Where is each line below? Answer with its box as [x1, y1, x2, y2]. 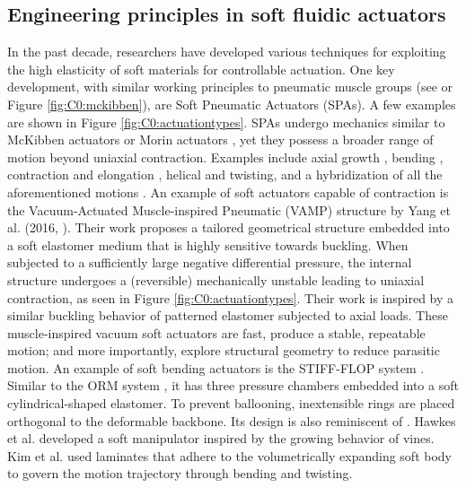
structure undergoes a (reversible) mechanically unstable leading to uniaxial [7, 270, 425, 289]
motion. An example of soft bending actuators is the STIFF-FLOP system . [7, 358, 425, 377]
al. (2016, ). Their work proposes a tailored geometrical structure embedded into [7, 218, 450, 237]
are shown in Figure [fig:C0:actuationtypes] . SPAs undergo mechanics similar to [7, 112, 445, 131]
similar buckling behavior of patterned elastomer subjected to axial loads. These [7, 306, 448, 325]
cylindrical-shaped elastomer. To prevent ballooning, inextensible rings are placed [7, 394, 455, 413]
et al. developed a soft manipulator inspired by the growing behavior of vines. [7, 429, 435, 448]
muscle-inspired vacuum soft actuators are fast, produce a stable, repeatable [7, 323, 426, 342]
